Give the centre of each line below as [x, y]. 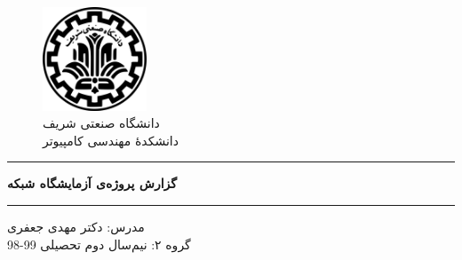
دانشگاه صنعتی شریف [101, 123]
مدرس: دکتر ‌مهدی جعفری [76, 226]
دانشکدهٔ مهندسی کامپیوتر [111, 140]
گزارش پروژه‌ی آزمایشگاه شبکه [92, 183]
